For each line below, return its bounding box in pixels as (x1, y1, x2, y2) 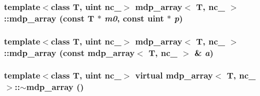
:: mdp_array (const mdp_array (4, 46, 135, 58)
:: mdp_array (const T (4, 11, 94, 24)
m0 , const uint (104, 11, 164, 24)
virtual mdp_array (135, 69, 213, 81)
